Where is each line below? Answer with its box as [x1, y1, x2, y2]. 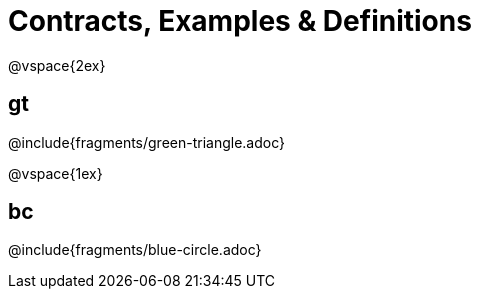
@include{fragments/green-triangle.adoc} [8, 133, 286, 151]
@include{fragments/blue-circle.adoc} [8, 241, 262, 259]
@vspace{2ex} [8, 56, 106, 74]
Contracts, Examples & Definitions [8, 4, 472, 38]
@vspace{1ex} [8, 164, 103, 182]
